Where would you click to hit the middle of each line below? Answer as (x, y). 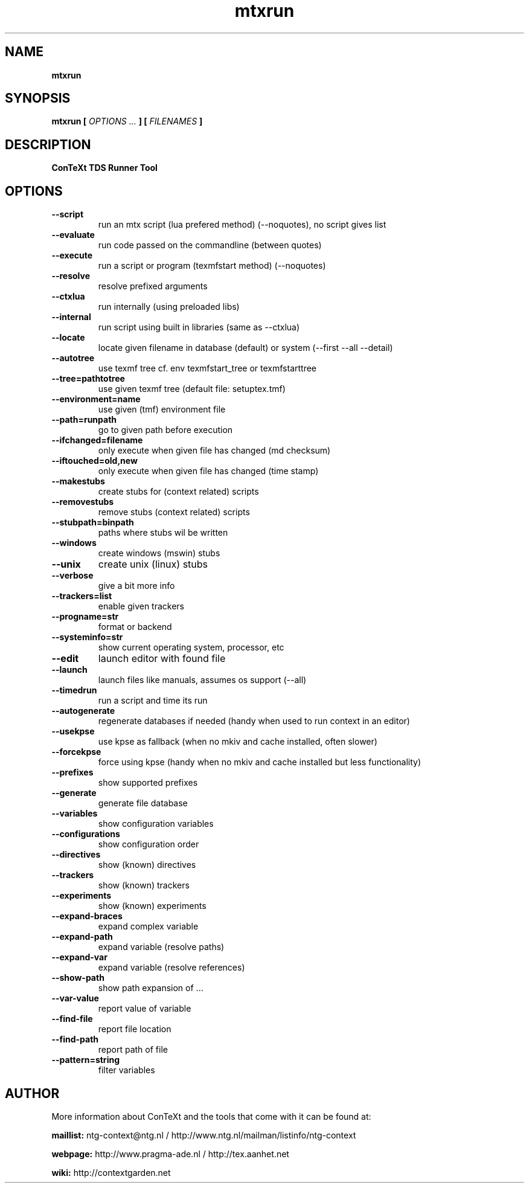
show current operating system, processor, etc (191, 647)
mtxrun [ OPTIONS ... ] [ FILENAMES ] (127, 121)
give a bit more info (136, 586)
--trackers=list (82, 596)
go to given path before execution (165, 430)
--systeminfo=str (87, 637)
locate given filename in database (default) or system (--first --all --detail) (245, 348)
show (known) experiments (152, 906)
